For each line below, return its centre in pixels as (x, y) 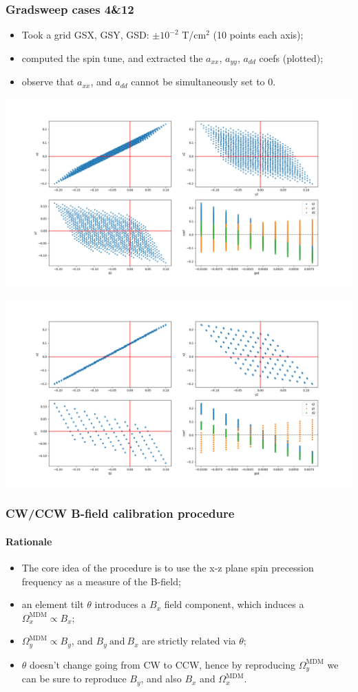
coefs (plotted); (291, 57)
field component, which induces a (234, 604)
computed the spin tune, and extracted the (112, 57)
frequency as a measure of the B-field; (101, 581)
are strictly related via (189, 641)
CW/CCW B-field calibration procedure (120, 513)
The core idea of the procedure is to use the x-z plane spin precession (168, 568)
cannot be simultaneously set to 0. (203, 82)
